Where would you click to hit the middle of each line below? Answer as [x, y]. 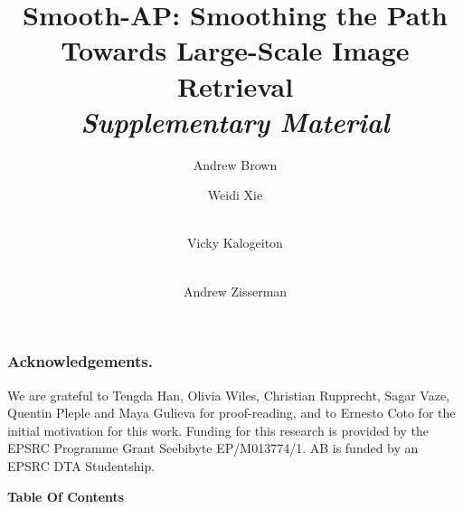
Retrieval [235, 85]
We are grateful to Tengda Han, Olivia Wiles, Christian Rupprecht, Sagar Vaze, [229, 395]
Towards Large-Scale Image [235, 50]
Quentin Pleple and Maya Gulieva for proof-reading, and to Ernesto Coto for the [231, 413]
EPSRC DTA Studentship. [81, 465]
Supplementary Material [235, 121]
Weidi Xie [235, 195]
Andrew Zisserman [235, 291]
